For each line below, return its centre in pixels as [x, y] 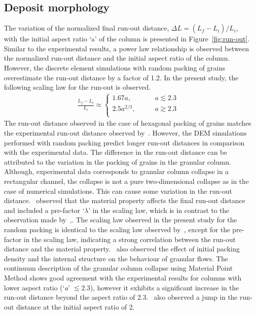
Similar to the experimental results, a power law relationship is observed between [127, 48]
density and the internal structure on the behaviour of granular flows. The [116, 258]
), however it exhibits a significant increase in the [165, 287]
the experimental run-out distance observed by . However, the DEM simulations [126, 133]
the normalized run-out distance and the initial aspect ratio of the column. [117, 58]
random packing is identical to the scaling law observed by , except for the [117, 229]
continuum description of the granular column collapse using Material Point [118, 268]
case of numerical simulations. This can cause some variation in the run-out [118, 191]
